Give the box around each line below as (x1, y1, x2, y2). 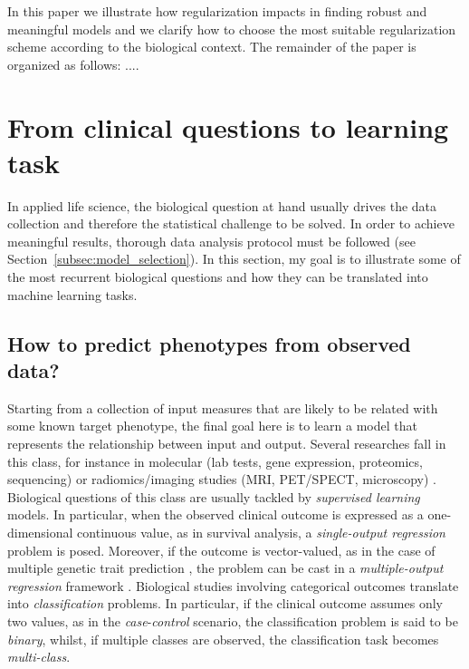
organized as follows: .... (7, 54, 139, 73)
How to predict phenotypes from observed (7, 329, 411, 357)
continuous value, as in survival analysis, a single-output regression (77, 523, 445, 541)
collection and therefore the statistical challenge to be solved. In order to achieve (7, 214, 455, 233)
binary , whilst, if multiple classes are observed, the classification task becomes (7, 629, 439, 648)
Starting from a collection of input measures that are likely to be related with (7, 398, 438, 417)
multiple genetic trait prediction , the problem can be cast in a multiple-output (7, 558, 444, 577)
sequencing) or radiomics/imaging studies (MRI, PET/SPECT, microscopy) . (7, 470, 437, 489)
